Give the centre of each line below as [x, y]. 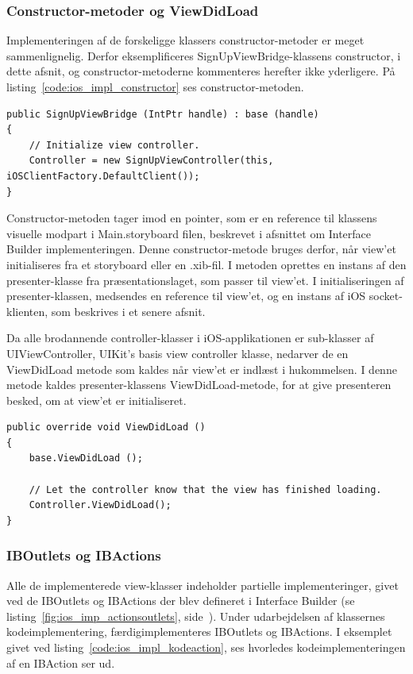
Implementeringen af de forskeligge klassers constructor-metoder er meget [185, 40]
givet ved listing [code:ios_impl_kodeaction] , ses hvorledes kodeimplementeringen [206, 647]
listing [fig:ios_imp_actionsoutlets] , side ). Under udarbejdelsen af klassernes [196, 616]
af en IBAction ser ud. [61, 662]
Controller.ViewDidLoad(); [100, 505]
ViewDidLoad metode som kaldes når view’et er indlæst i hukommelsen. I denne [202, 369]
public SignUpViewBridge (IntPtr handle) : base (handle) [163, 114]
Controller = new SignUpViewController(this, [151, 161]
